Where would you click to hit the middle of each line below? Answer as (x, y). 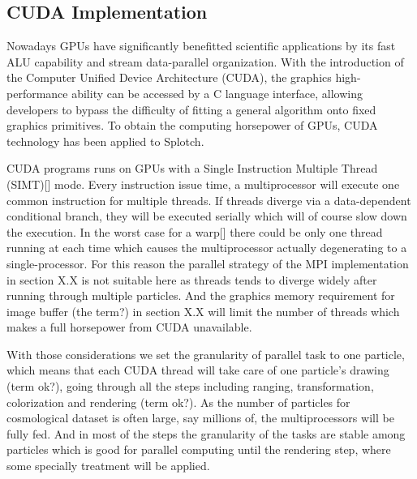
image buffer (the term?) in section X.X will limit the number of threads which (203, 311)
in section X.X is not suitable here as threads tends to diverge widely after (192, 279)
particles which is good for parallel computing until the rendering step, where (199, 449)
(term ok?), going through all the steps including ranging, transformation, (190, 386)
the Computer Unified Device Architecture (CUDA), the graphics (169, 77)
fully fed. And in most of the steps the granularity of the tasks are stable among (206, 433)
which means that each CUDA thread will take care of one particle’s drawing (198, 370)
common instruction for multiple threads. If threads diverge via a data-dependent (209, 200)
